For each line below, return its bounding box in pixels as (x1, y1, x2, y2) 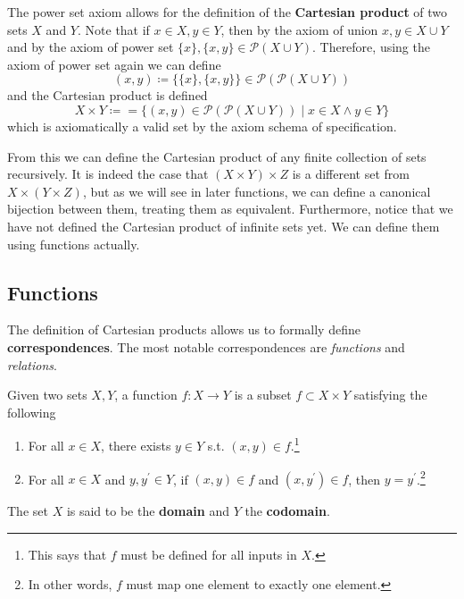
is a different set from (292, 165, 410, 183)
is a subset (234, 385, 292, 404)
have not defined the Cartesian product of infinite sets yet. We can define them (7, 216, 440, 235)
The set (7, 502, 48, 520)
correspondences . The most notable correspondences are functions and (7, 337, 405, 356)
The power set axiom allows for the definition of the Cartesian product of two (7, 3, 448, 21)
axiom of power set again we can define (7, 55, 221, 73)
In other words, (28, 575, 112, 594)
